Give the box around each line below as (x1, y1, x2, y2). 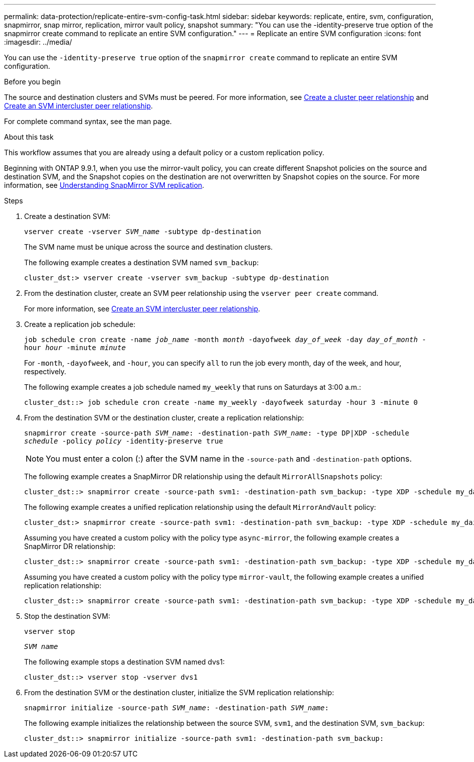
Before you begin (4, 77, 61, 86)
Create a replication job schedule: (24, 320, 136, 329)
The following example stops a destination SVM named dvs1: (24, 658, 225, 666)
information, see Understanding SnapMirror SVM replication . (4, 181, 204, 189)
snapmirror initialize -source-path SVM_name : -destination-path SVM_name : (24, 704, 329, 712)
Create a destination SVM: (24, 212, 110, 221)
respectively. (24, 367, 66, 376)
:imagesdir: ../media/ (4, 38, 72, 46)
